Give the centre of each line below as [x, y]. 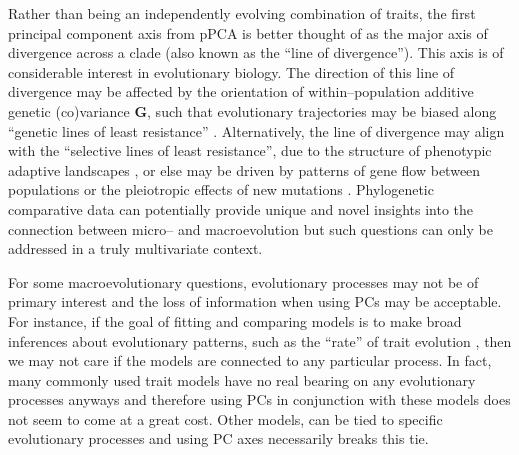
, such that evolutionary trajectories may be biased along [322, 110]
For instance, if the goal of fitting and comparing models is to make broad [235, 320]
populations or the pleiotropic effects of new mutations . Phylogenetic [221, 189]
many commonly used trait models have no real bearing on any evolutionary [242, 379]
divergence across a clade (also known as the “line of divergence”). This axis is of [256, 52]
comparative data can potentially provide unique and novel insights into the [240, 208]
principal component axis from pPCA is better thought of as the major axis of [248, 32]
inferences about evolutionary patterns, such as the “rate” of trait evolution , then [260, 340]
